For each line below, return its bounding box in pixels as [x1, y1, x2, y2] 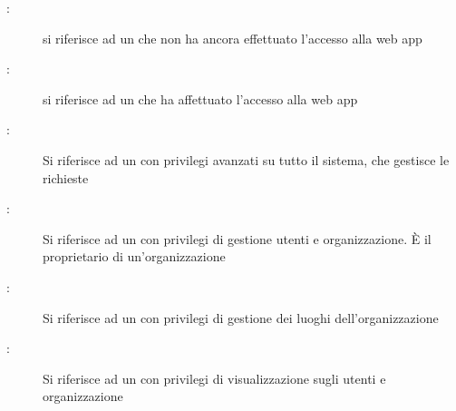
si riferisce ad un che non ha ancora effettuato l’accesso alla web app [43, 28, 422, 47]
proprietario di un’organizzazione [43, 247, 226, 266]
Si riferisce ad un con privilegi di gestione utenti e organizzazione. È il [43, 229, 432, 248]
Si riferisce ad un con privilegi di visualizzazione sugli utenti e [43, 368, 386, 387]
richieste [43, 168, 89, 187]
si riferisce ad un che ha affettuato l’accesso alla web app [43, 89, 358, 108]
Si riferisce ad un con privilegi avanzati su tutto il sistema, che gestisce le [43, 150, 450, 169]
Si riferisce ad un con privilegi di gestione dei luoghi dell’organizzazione [43, 308, 439, 327]
